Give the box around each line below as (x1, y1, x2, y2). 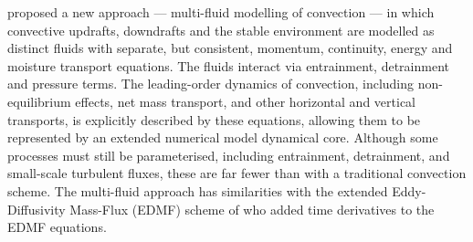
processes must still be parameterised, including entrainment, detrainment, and (7, 145, 450, 164)
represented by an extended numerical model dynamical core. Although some (7, 128, 438, 147)
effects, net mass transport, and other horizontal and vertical (75, 91, 416, 110)
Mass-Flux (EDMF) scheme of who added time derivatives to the (69, 199, 435, 218)
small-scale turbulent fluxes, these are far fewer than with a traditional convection (7, 163, 467, 183)
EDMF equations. (7, 217, 107, 237)
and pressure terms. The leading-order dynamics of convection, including (7, 74, 415, 93)
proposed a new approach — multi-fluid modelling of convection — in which (7, 3, 435, 21)
